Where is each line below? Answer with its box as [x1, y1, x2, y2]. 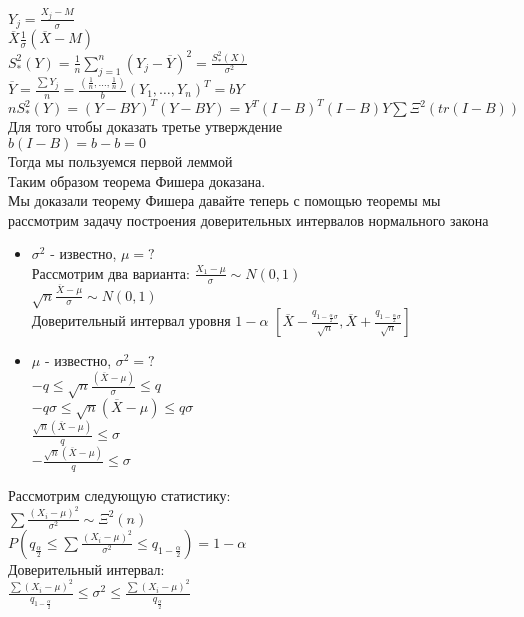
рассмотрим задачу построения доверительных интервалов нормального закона [8, 209, 489, 230]
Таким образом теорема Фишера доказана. [8, 170, 266, 191]
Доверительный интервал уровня [31, 310, 231, 331]
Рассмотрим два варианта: [31, 262, 190, 283]
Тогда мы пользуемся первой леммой [8, 150, 233, 171]
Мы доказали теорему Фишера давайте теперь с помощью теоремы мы [8, 190, 441, 211]
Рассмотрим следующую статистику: [8, 485, 231, 506]
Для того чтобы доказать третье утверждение [8, 116, 283, 137]
